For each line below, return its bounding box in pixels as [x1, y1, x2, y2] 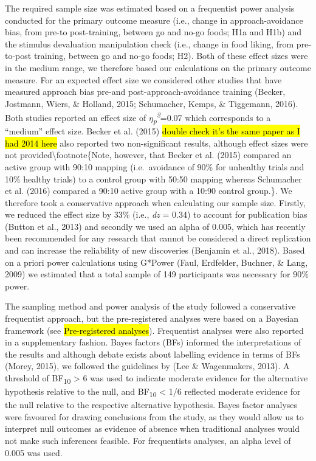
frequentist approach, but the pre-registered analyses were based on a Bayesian [5, 312, 299, 325]
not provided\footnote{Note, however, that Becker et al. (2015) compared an [5, 148, 292, 161]
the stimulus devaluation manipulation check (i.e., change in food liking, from [5, 37, 294, 50]
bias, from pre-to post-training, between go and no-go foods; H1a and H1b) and [5, 26, 302, 38]
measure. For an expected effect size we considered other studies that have [5, 73, 282, 86]
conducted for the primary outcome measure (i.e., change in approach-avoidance [5, 13, 303, 26]
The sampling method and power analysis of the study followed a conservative [5, 300, 296, 313]
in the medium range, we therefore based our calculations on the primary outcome [5, 61, 311, 74]
